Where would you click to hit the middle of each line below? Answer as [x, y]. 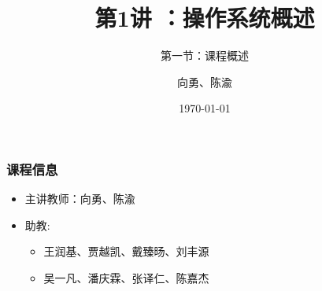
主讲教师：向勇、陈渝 [80, 199]
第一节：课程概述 [205, 55]
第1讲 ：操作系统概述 [205, 18]
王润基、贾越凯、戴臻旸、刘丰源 [126, 251]
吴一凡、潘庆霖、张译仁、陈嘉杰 [126, 277]
